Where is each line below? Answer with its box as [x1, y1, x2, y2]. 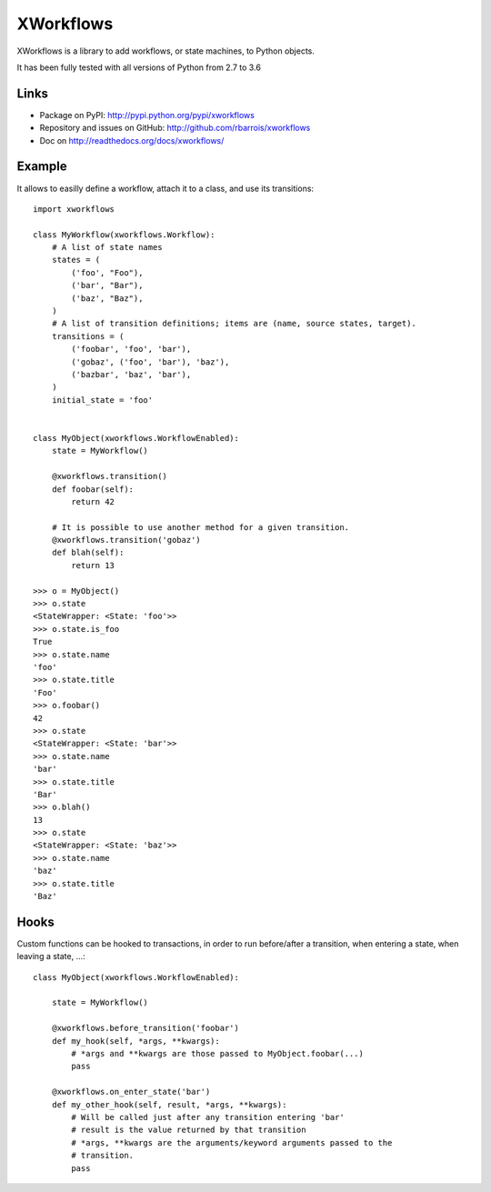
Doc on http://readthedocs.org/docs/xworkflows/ [39, 135, 225, 145]
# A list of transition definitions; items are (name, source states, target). [51, 318, 417, 329]
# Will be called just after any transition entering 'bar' [71, 1112, 345, 1122]
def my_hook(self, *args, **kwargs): [51, 1036, 220, 1046]
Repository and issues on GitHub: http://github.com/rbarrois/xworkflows [39, 123, 311, 134]
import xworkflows [33, 204, 115, 214]
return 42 [71, 496, 115, 506]
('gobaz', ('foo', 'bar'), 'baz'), [71, 356, 230, 367]
